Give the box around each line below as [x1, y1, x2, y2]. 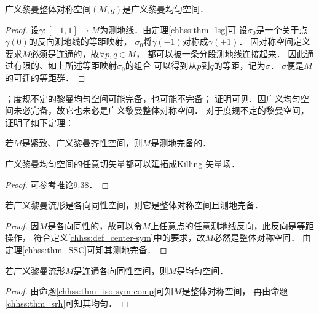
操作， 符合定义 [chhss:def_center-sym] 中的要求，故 [5, 231, 205, 244]
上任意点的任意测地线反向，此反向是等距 [150, 219, 314, 232]
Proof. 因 [5, 219, 39, 232]
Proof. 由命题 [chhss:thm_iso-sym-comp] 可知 [5, 285, 174, 297]
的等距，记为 [213, 59, 266, 72]
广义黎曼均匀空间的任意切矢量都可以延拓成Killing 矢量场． [5, 157, 240, 170]
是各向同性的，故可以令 [47, 219, 143, 232]
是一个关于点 [256, 23, 308, 36]
